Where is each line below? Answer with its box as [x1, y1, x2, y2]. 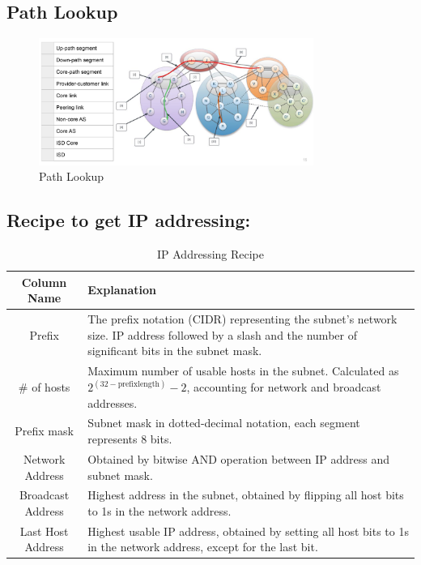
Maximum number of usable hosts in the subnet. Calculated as [87, 362, 399, 379]
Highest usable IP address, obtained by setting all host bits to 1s [87, 522, 409, 539]
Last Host [19, 522, 69, 539]
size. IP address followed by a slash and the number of [87, 326, 357, 343]
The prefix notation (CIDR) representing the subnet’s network [87, 310, 398, 327]
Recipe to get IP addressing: [6, 208, 251, 233]
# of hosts [18, 378, 70, 395]
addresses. [87, 394, 138, 411]
